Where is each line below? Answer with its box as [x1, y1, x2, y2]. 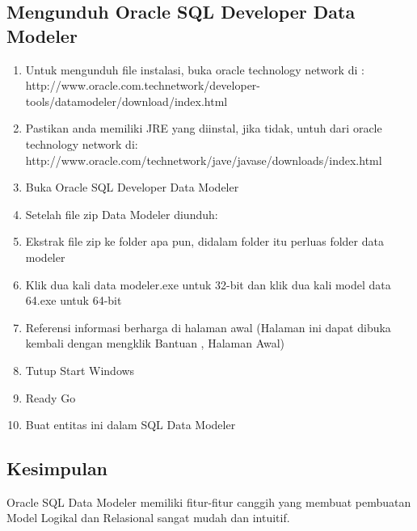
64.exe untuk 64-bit [25, 292, 122, 309]
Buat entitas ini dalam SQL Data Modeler [25, 416, 236, 433]
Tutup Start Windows [25, 361, 135, 378]
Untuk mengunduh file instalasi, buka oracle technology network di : [25, 61, 364, 78]
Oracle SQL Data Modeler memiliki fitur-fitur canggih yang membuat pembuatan [6, 493, 411, 510]
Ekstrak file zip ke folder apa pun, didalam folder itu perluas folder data [25, 233, 384, 250]
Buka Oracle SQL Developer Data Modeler [25, 179, 239, 196]
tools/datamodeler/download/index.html [25, 92, 228, 109]
